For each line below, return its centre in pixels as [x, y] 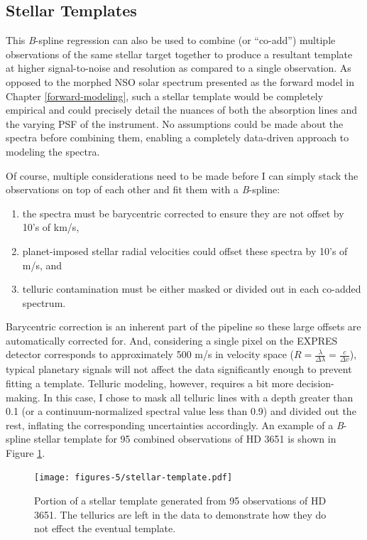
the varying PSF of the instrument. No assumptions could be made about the [175, 123]
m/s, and [42, 265]
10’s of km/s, [51, 227]
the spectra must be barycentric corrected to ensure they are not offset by [183, 213]
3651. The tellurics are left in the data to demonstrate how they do [180, 514]
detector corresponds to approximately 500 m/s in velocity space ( [150, 354]
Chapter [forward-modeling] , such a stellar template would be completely [165, 96]
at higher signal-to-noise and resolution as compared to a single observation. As [179, 68]
